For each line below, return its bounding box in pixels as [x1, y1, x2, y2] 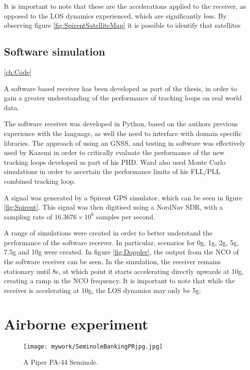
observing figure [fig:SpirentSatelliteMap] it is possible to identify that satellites [4, 20, 241, 30]
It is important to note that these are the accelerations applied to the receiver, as [4, 1, 246, 11]
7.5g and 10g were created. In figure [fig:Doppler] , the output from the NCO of [4, 247, 239, 257]
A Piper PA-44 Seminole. [23, 357, 98, 367]
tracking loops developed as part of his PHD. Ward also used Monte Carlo [4, 156, 226, 167]
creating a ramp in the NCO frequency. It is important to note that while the [4, 275, 235, 286]
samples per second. [96, 211, 155, 221]
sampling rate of [4, 211, 53, 221]
